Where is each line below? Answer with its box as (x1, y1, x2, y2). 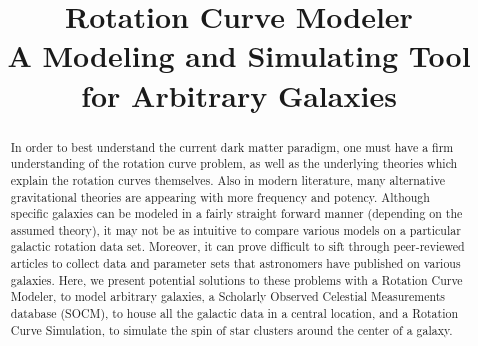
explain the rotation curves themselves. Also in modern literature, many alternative (10, 171, 445, 188)
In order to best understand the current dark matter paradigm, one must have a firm (10, 138, 454, 155)
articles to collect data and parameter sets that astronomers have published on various (10, 255, 461, 272)
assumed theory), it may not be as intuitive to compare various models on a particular (10, 221, 461, 238)
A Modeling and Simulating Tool (7, 35, 471, 76)
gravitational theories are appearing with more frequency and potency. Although (10, 188, 430, 205)
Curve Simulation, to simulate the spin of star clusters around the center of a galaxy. (10, 321, 453, 338)
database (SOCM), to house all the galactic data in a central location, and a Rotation (10, 305, 459, 322)
